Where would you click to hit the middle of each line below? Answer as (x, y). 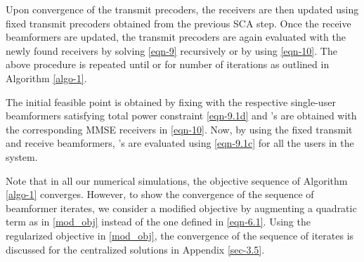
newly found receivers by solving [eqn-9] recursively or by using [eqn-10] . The (171, 50)
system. (22, 156)
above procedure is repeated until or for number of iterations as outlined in (168, 64)
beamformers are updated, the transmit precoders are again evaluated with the (176, 37)
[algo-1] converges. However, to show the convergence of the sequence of (160, 194)
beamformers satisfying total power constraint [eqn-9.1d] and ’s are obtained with (181, 116)
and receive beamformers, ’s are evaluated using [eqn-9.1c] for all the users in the (180, 143)
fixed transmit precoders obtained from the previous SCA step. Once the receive (178, 23)
